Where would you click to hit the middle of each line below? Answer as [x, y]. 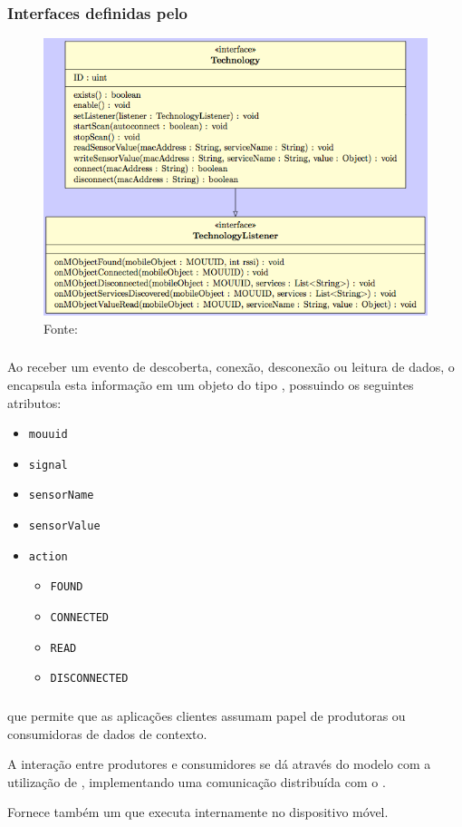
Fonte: [61, 328]
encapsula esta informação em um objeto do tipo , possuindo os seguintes [211, 384]
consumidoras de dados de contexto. [107, 733]
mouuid [48, 435]
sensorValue [64, 526]
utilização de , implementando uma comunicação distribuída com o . [197, 781]
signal [48, 465]
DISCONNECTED [89, 679]
